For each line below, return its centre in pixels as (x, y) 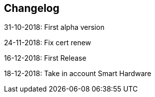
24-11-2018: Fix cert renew (48, 43)
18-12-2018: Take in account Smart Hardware (78, 74)
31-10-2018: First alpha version (54, 27)
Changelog (32, 8)
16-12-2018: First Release (45, 58)
